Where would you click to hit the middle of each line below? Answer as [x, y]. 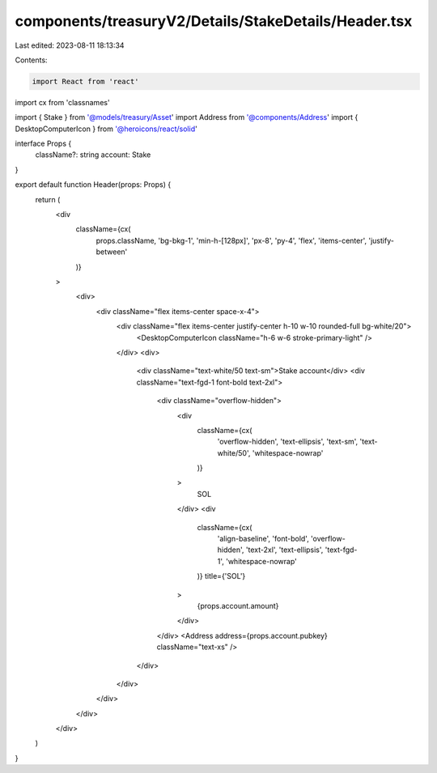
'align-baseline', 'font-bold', [263, 539]
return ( [48, 199]
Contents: [31, 60]
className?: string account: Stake [93, 155]
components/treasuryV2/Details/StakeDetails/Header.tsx [214, 21]
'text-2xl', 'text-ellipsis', [284, 550]
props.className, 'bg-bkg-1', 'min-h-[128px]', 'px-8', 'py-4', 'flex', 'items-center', [231, 240]
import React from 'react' [85, 81]
